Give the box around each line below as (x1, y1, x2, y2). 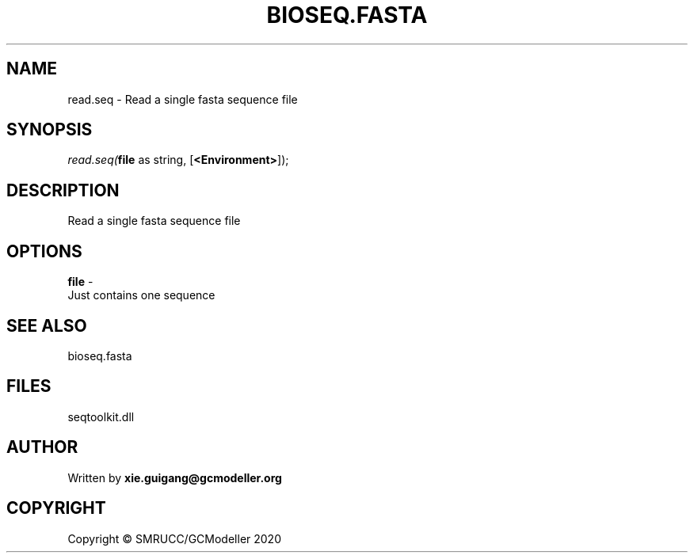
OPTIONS (6, 241, 82, 261)
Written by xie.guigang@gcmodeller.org (67, 470, 282, 485)
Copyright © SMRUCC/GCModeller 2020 (67, 531, 281, 546)
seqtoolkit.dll (67, 409, 135, 424)
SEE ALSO (6, 315, 87, 336)
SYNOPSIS (6, 120, 93, 140)
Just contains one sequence (67, 288, 215, 302)
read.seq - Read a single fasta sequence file (67, 92, 298, 106)
